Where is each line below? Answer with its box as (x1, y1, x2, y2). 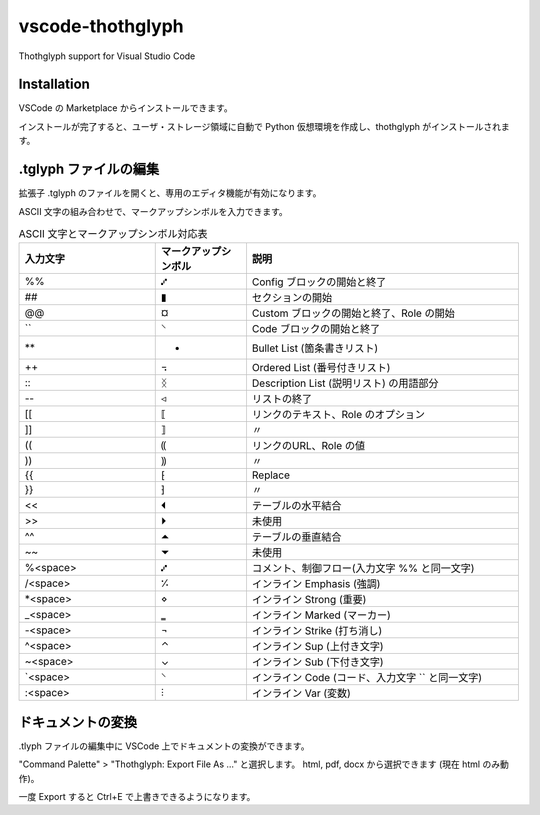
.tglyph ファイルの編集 (18, 161, 160, 178)
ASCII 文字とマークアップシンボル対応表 (18, 227, 209, 241)
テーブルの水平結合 (251, 499, 342, 513)
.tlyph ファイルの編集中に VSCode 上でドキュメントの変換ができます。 (18, 740, 310, 752)
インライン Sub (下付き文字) (251, 655, 384, 669)
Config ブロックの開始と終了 (251, 275, 387, 289)
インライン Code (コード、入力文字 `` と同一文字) (251, 671, 483, 685)
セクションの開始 (251, 291, 333, 305)
